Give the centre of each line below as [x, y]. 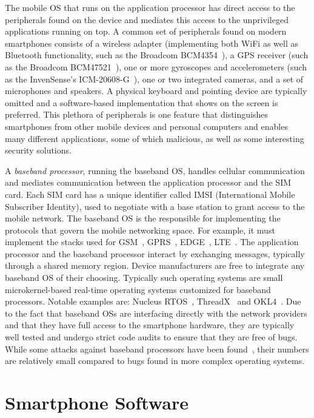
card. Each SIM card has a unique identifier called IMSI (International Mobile [150, 194]
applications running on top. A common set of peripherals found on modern [146, 31]
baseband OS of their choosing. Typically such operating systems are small [144, 278]
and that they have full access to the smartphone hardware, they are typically [150, 325]
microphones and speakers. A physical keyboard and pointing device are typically [156, 91]
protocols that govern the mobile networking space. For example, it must [140, 230]
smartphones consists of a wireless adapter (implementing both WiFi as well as [152, 43]
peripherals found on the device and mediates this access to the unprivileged [147, 19]
